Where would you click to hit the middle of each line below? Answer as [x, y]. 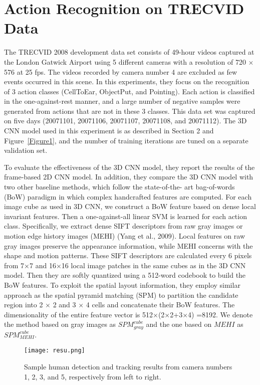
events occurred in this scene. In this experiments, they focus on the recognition [127, 81]
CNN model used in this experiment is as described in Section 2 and [109, 131]
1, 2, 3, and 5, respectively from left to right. [93, 376]
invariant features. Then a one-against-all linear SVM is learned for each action [125, 216]
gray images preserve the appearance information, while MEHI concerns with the [128, 245]
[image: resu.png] [55, 351]
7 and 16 [43, 265]
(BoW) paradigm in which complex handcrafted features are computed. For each [128, 196]
